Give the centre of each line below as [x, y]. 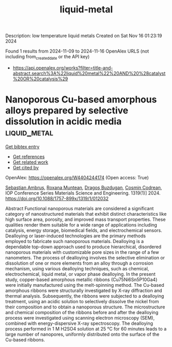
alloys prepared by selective [67, 110]
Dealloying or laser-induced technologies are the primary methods [76, 236]
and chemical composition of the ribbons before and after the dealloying [82, 312]
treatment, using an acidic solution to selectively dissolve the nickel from [82, 301]
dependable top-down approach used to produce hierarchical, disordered [83, 247]
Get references [29, 157]
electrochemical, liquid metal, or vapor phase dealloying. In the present [80, 274]
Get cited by [26, 167]
